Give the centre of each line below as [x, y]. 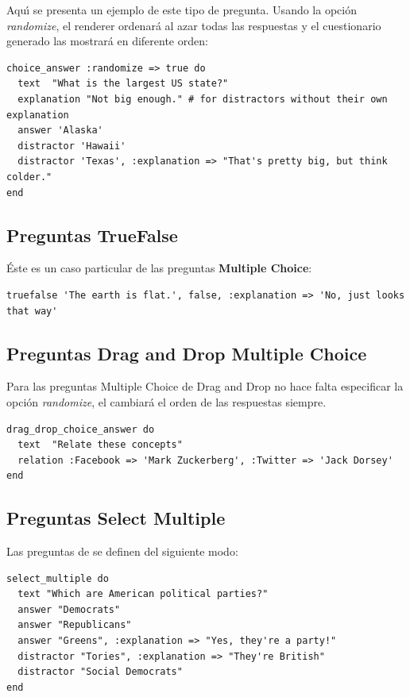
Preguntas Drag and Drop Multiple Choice [187, 353]
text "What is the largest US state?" [123, 84]
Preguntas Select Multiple [116, 518]
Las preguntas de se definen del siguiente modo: [122, 551]
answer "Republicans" [75, 625]
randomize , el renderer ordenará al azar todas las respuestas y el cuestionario [194, 25]
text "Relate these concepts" [100, 445]
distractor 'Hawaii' [72, 146]
